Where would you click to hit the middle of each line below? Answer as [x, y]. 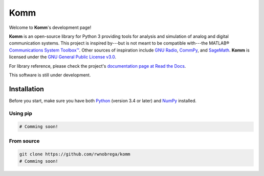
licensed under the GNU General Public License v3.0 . [63, 57]
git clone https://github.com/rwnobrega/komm [75, 154]
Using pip [21, 113]
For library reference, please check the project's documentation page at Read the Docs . [98, 66]
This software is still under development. [50, 75]
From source [24, 141]
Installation [26, 89]
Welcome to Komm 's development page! [50, 27]
